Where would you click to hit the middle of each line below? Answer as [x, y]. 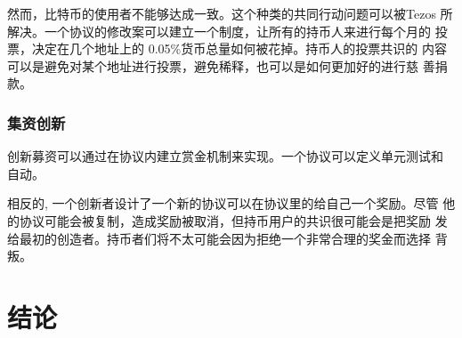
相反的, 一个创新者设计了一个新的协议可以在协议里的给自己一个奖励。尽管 [223, 203]
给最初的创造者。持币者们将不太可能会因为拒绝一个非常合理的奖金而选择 [219, 238]
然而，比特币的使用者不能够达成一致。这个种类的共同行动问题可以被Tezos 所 [230, 13]
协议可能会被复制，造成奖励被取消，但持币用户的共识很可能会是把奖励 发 [233, 220]
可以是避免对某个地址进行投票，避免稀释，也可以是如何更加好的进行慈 [213, 65]
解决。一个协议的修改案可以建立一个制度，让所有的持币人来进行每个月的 [219, 31]
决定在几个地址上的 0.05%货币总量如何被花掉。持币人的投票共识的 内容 [239, 48]
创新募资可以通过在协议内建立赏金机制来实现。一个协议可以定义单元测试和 [225, 156]
